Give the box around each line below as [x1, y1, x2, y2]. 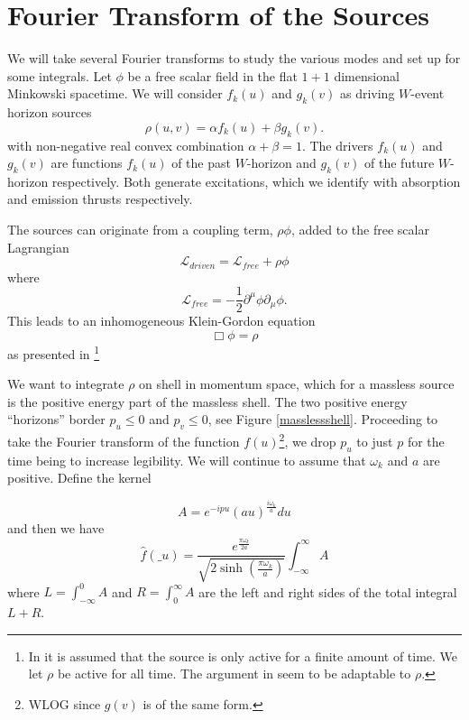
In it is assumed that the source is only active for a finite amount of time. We [28, 646, 458, 665]
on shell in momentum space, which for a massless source [139, 374, 455, 393]
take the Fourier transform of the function [7, 431, 240, 450]
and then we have [7, 519, 105, 538]
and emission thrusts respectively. [7, 189, 193, 208]
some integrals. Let [7, 66, 112, 85]
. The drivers [301, 135, 373, 154]
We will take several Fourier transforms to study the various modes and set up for [7, 49, 461, 68]
